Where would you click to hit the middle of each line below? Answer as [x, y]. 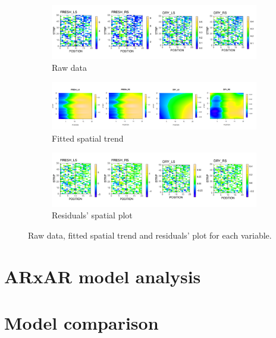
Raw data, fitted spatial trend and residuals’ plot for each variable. [150, 235]
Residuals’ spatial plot [92, 215]
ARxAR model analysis [103, 276]
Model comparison [81, 323]
